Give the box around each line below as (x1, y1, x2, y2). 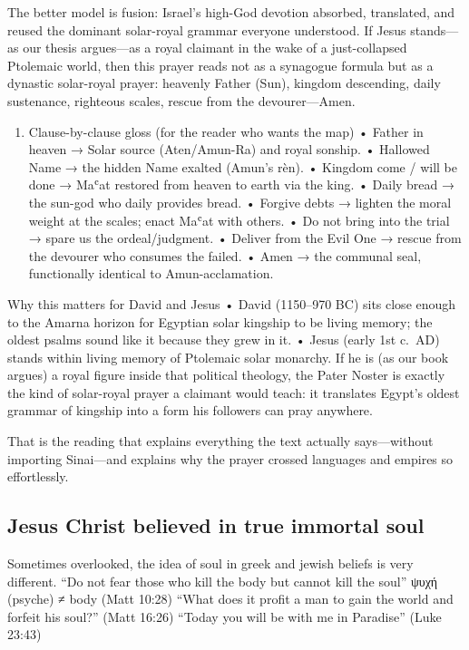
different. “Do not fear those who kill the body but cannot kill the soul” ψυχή (7, 571, 438, 590)
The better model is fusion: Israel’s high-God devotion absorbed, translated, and (7, 3, 455, 21)
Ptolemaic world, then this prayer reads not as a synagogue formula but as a (7, 55, 434, 74)
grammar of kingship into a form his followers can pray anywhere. (7, 401, 373, 420)
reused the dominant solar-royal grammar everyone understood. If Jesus (7, 20, 406, 39)
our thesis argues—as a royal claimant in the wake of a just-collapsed (23, 38, 407, 57)
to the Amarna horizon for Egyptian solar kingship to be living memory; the (7, 312, 433, 331)
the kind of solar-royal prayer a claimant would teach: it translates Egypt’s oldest (7, 383, 460, 402)
